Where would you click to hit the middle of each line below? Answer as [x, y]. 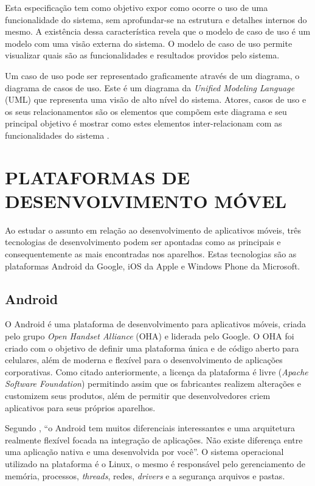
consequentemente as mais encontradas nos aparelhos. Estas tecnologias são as [151, 254]
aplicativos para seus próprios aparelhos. [80, 407]
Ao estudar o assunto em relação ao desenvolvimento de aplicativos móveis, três [153, 230]
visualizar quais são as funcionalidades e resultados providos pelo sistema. [142, 55]
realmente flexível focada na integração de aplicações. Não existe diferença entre [154, 439]
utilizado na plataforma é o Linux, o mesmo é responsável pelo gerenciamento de [155, 463]
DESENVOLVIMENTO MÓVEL [146, 200]
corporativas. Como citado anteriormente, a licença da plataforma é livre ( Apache [157, 371]
